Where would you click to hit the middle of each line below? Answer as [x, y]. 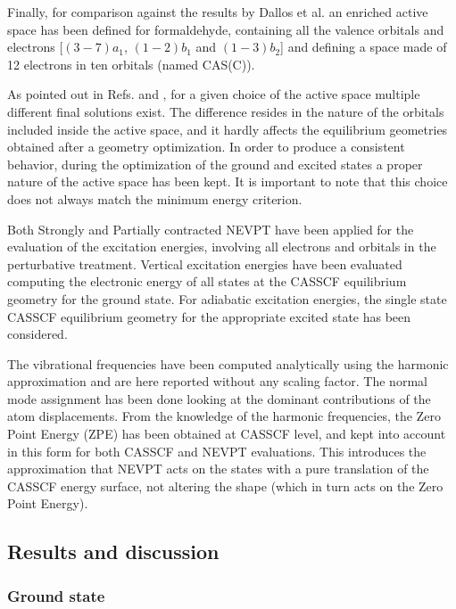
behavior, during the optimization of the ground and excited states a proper [215, 164]
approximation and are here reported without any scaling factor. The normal [217, 381]
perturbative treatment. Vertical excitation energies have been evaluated [205, 263]
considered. [37, 334]
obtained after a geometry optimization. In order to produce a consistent [206, 147]
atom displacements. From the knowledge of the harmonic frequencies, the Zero [224, 416]
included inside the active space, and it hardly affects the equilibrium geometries [228, 129]
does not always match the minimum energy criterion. [155, 198]
